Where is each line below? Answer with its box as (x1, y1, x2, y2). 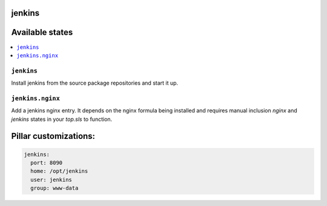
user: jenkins (30, 176, 73, 183)
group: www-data (30, 185, 79, 192)
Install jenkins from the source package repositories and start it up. (11, 79, 179, 87)
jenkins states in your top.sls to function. (11, 115, 113, 123)
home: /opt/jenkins (30, 168, 88, 175)
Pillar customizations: (11, 131, 96, 141)
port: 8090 (30, 159, 63, 166)
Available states (11, 27, 73, 37)
